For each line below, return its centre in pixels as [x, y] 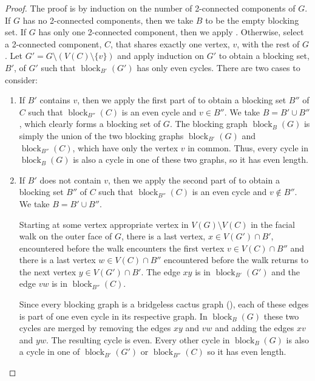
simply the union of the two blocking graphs [101, 135]
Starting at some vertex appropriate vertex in [104, 224]
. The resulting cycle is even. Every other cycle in [138, 339]
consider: [21, 79]
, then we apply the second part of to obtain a [194, 180]
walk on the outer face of [66, 236]
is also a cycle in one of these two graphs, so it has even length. [191, 160]
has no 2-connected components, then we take [108, 20]
